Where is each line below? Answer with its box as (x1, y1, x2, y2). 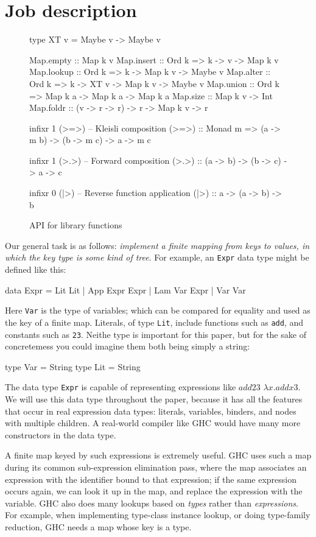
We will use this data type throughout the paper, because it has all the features (5, 393, 303, 405)
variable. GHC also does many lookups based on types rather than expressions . (5, 496, 298, 509)
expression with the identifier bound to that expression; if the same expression (5, 472, 297, 485)
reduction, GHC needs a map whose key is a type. (5, 521, 192, 533)
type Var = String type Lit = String (5, 360, 141, 373)
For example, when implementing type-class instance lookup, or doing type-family (5, 508, 311, 521)
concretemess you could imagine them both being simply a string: (5, 340, 250, 353)
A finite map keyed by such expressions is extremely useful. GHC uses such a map (5, 449, 312, 462)
